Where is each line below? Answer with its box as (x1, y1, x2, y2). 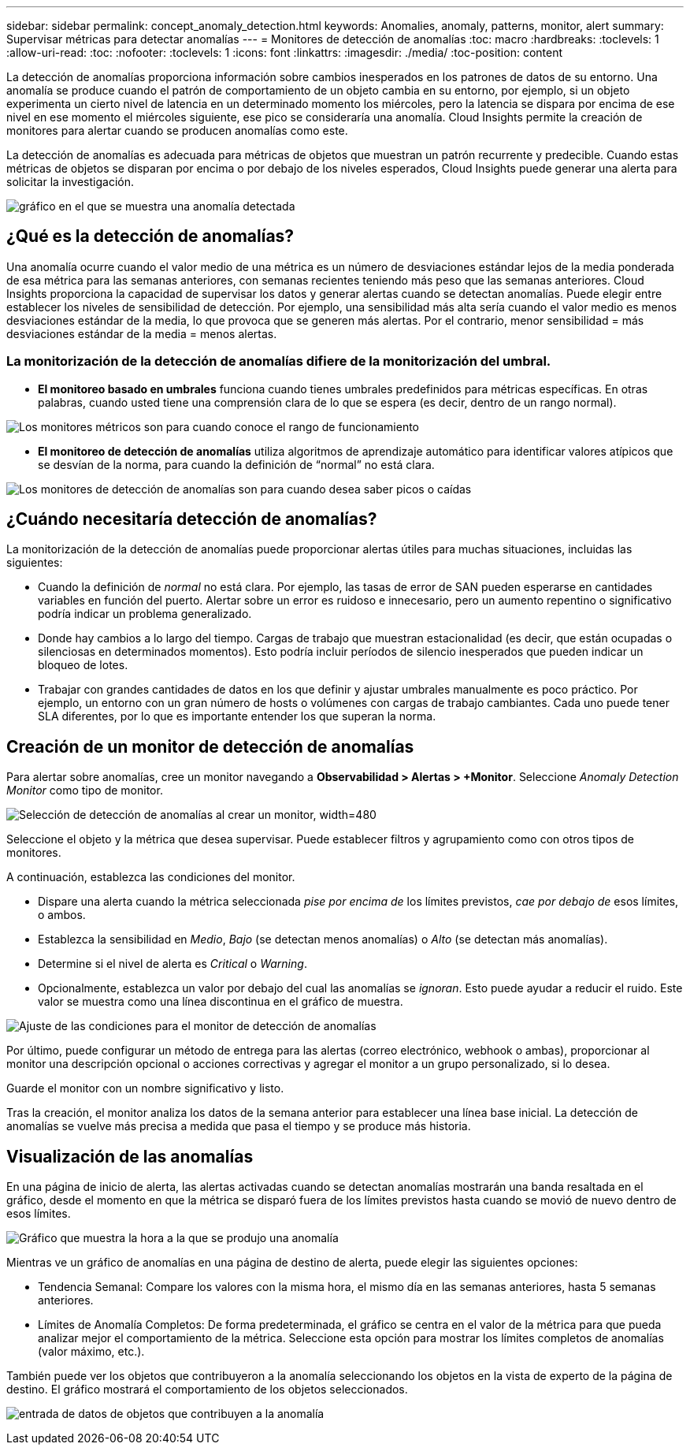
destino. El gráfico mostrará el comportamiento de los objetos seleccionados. (6, 1382, 408, 1397)
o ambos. (38, 908, 86, 922)
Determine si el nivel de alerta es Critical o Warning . (38, 957, 307, 971)
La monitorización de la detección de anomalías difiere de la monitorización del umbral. (6, 353, 551, 370)
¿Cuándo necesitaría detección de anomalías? (6, 509, 377, 530)
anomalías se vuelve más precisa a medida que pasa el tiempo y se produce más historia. (6, 1119, 471, 1133)
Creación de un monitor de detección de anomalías (6, 736, 414, 757)
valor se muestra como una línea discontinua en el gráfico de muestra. (38, 995, 403, 1009)
